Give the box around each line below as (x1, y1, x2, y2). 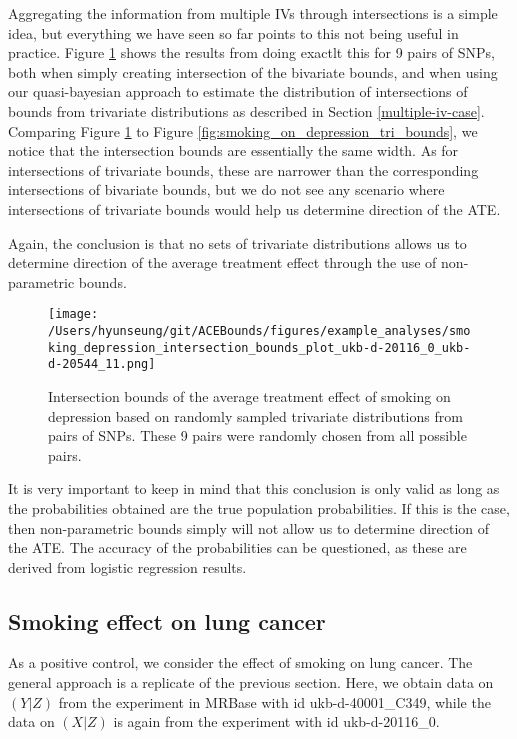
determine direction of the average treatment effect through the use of (8, 252, 437, 273)
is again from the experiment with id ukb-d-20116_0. (113, 711, 440, 732)
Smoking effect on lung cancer (8, 605, 326, 636)
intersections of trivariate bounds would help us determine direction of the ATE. (8, 198, 501, 219)
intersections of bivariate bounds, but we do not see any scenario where (8, 179, 445, 200)
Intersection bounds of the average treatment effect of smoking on (48, 385, 451, 406)
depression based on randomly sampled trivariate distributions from (48, 405, 463, 426)
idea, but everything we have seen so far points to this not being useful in (8, 22, 459, 43)
